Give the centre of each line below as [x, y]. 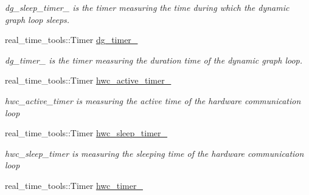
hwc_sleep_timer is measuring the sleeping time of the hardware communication [154, 153]
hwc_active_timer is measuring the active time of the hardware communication [153, 100]
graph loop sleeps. [37, 19]
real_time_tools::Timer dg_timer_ [71, 40]
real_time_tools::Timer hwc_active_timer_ [88, 80]
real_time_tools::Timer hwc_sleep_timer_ [86, 133]
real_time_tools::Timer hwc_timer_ [74, 185]
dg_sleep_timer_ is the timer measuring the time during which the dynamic [147, 7]
